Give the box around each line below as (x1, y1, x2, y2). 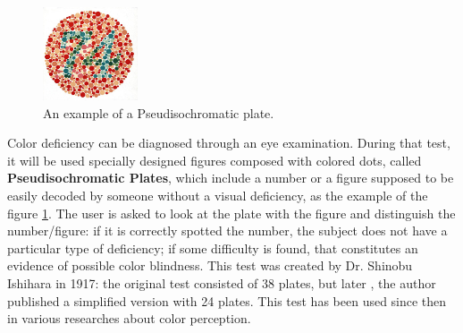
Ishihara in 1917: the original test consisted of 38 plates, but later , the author (7, 274, 436, 292)
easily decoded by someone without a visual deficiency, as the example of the (7, 186, 428, 205)
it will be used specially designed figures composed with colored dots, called (7, 150, 422, 169)
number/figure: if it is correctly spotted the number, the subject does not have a (7, 221, 448, 240)
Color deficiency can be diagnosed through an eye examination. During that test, (7, 133, 450, 152)
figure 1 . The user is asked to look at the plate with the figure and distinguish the (7, 203, 456, 222)
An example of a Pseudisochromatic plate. (43, 103, 274, 122)
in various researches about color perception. (7, 309, 251, 328)
